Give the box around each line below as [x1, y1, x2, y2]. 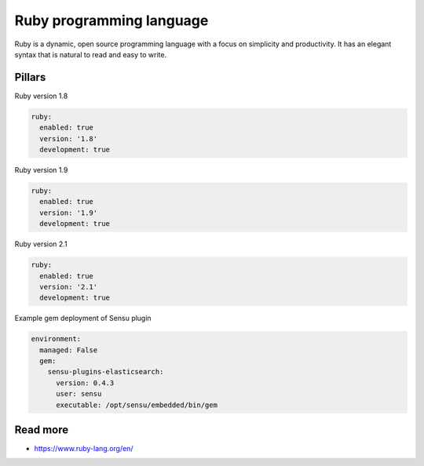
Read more [14, 424, 69, 436]
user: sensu [56, 389, 102, 399]
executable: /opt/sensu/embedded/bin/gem [56, 400, 217, 410]
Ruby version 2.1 [14, 239, 68, 249]
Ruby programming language [14, 12, 209, 29]
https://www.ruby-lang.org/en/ [34, 444, 133, 453]
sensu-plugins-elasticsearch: [47, 367, 164, 377]
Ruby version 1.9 [14, 165, 68, 174]
